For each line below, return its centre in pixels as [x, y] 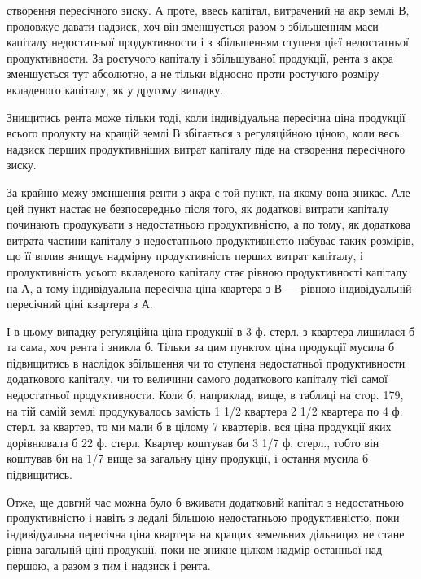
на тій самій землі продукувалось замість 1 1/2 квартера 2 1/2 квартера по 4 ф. [205, 410]
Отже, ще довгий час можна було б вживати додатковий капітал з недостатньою [205, 501]
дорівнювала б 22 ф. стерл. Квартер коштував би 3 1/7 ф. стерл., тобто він [193, 442]
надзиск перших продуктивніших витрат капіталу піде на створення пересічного [206, 148]
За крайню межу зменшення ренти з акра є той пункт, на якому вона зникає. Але [208, 192]
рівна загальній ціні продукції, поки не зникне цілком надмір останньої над [195, 549]
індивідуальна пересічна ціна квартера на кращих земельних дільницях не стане [206, 533]
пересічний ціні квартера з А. [80, 304]
